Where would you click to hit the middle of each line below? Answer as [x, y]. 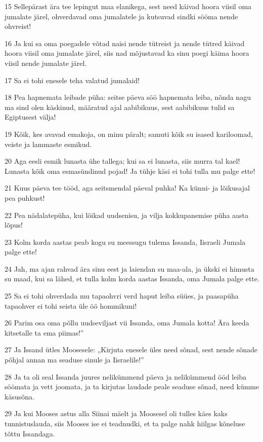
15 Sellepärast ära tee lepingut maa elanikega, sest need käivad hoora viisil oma [128, 6]
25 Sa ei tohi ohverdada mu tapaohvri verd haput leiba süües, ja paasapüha [122, 296]
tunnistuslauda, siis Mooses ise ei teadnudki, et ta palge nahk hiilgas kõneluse [125, 423]
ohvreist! [18, 26]
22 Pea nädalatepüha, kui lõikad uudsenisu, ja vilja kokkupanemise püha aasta [127, 215]
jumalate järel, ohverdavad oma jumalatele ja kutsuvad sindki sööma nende [121, 16]
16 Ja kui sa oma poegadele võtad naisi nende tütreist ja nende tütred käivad [125, 43]
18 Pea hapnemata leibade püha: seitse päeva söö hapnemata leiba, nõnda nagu [128, 97]
